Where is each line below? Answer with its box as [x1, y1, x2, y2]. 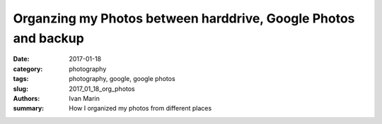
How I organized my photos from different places [69, 104, 212, 113]
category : [13, 64, 43, 73]
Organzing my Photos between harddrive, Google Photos [13, 11, 355, 26]
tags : [13, 75, 29, 83]
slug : [13, 85, 28, 93]
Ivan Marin [69, 94, 100, 102]
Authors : [13, 94, 40, 102]
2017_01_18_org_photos [69, 85, 136, 93]
